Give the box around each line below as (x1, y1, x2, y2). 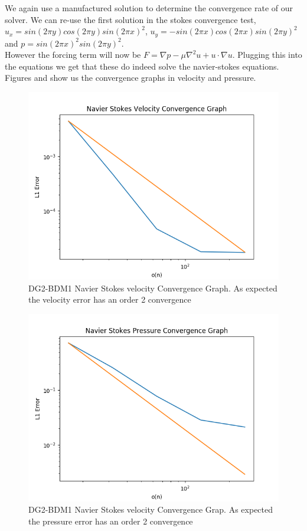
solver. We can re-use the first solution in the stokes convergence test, (5, 13, 256, 25)
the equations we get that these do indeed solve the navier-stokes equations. (5, 60, 279, 72)
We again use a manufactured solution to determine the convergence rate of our (5, 2, 293, 14)
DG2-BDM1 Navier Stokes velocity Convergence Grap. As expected (28, 503, 273, 516)
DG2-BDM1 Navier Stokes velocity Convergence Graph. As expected (28, 281, 277, 294)
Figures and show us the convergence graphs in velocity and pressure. (5, 71, 256, 84)
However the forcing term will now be (5, 48, 141, 61)
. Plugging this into (232, 48, 302, 61)
